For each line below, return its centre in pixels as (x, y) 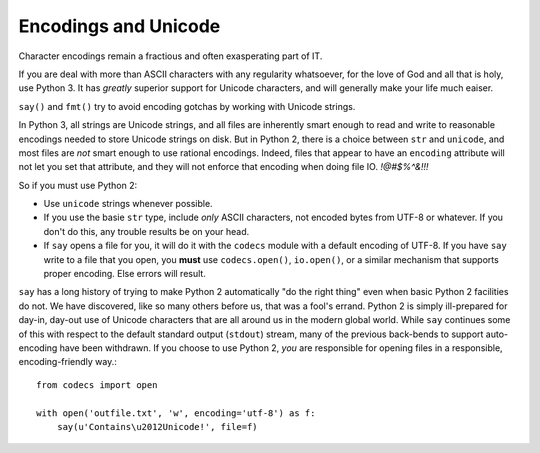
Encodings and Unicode (119, 26)
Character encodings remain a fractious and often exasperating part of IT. (170, 56)
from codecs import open (97, 384)
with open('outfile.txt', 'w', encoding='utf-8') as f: (176, 413)
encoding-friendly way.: (67, 362)
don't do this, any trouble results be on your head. (146, 231)
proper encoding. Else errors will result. (125, 274)
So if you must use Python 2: (78, 185)
